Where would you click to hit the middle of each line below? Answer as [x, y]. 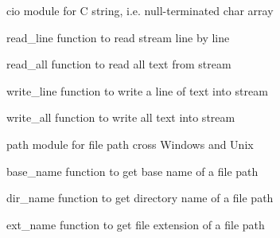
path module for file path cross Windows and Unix [130, 144]
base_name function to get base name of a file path [132, 171]
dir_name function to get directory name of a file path [140, 198]
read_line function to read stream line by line [118, 37]
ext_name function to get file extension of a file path [136, 224]
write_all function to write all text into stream [121, 117]
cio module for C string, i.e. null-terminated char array [140, 10]
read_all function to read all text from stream [119, 64]
